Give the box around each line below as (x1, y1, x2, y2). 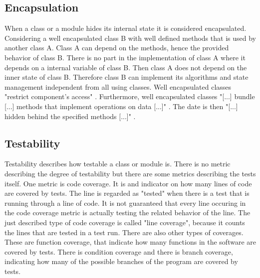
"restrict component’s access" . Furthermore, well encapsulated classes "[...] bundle (4, 91, 255, 102)
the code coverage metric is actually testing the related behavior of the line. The (4, 207, 251, 218)
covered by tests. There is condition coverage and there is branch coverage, (4, 246, 233, 257)
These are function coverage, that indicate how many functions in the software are (4, 237, 256, 247)
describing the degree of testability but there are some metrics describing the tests (4, 168, 256, 178)
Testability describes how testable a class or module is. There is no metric (4, 158, 231, 169)
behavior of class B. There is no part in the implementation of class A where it (4, 52, 246, 62)
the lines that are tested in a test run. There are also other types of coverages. (4, 227, 244, 237)
